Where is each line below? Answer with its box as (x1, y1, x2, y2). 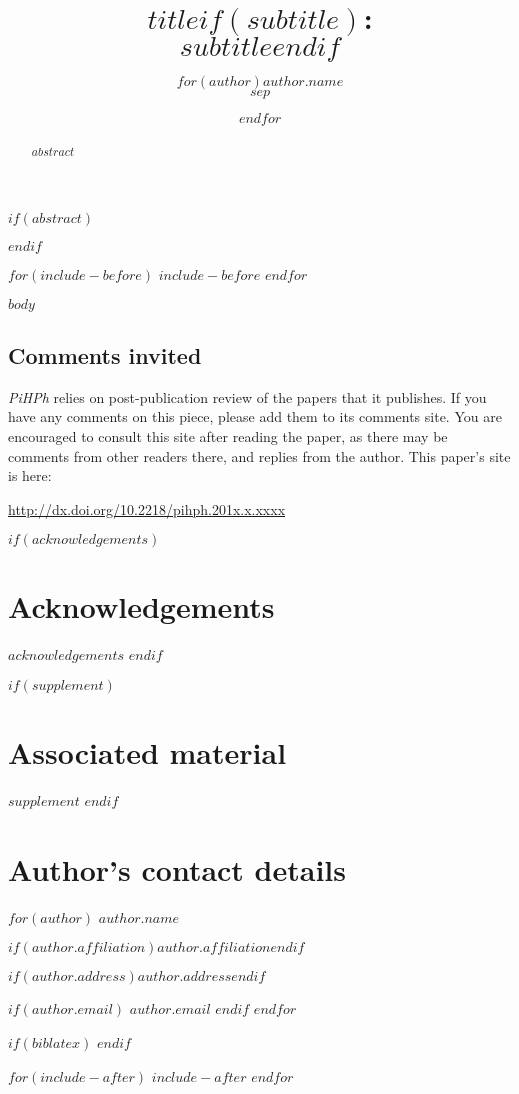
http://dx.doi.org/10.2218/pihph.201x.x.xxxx (8, 498, 286, 519)
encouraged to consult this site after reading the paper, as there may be (8, 425, 448, 446)
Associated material (8, 732, 287, 773)
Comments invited (8, 339, 202, 370)
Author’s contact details (8, 848, 346, 889)
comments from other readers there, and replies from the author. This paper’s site (8, 445, 511, 466)
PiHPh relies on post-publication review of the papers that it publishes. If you (8, 386, 487, 407)
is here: (8, 465, 52, 486)
